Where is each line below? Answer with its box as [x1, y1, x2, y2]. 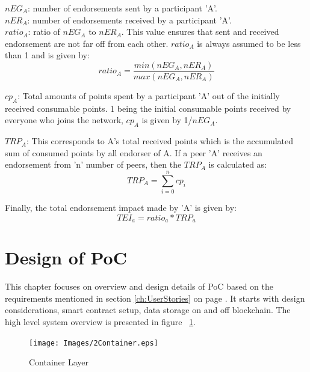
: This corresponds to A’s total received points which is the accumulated [26, 135, 294, 147]
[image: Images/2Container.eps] [29, 338, 158, 347]
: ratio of [28, 25, 60, 38]
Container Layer [29, 356, 89, 368]
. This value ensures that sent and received [121, 25, 279, 38]
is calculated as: [208, 158, 267, 171]
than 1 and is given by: [5, 49, 90, 61]
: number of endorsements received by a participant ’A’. [27, 13, 232, 26]
